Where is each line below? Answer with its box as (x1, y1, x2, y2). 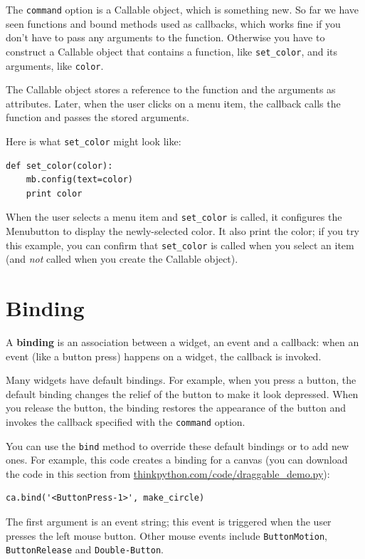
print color (26, 188, 83, 199)
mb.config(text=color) (26, 174, 133, 185)
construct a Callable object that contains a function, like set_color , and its (6, 43, 338, 58)
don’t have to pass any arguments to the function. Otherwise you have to (6, 30, 325, 45)
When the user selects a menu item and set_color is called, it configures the (6, 209, 342, 224)
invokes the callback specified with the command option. (6, 414, 245, 429)
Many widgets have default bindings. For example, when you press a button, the (6, 372, 356, 387)
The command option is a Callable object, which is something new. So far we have (6, 2, 359, 16)
